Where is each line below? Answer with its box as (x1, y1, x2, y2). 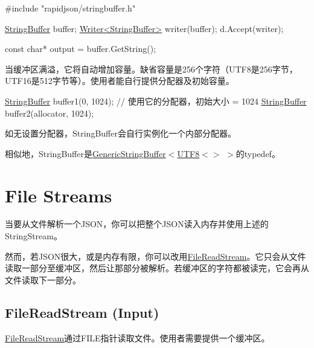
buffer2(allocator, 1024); (5, 106, 94, 119)
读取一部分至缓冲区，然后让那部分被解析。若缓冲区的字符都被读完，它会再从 (5, 262, 309, 274)
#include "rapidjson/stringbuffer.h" (5, 2, 136, 14)
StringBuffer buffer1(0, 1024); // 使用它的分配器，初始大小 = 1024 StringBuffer (5, 94, 307, 107)
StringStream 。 (5, 230, 62, 242)
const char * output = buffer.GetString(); (5, 42, 156, 55)
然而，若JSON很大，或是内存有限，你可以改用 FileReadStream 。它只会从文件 (5, 250, 306, 262)
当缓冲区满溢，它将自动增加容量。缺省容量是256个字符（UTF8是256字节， (5, 62, 298, 75)
